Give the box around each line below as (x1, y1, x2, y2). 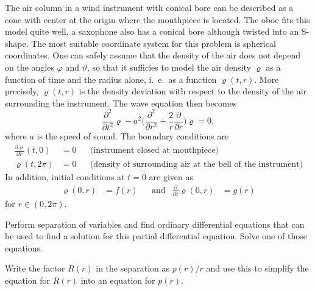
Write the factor (5, 262, 65, 275)
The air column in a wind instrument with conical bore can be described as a (5, 1, 294, 13)
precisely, (5, 85, 39, 97)
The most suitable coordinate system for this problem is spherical (31, 37, 276, 49)
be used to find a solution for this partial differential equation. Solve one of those (5, 230, 307, 242)
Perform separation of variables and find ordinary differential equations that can (5, 217, 305, 230)
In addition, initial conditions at (5, 170, 125, 183)
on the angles (5, 60, 54, 73)
